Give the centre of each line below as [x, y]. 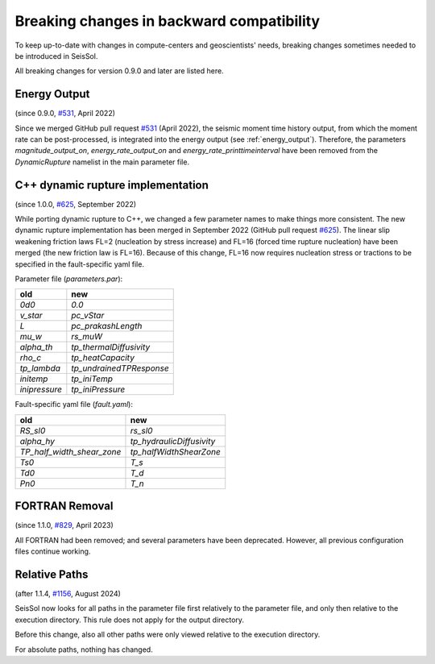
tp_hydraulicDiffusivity [173, 441]
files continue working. [53, 551]
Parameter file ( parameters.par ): [69, 279]
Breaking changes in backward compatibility [168, 21]
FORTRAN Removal [64, 506]
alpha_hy [37, 441]
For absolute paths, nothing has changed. [84, 649]
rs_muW [87, 337]
